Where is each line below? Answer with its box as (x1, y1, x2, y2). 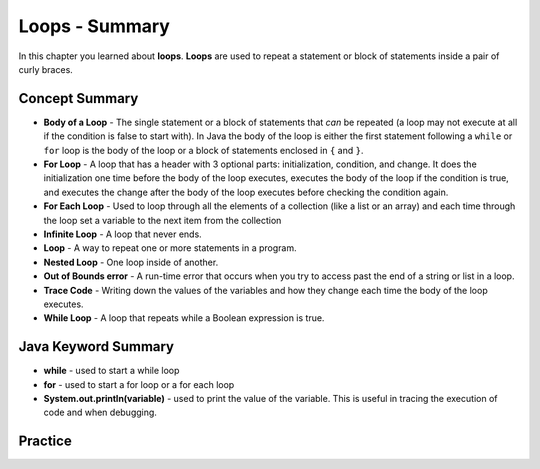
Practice (18, 433, 72, 450)
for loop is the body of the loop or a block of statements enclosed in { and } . (43, 144, 364, 156)
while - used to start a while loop (43, 365, 180, 377)
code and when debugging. (43, 406, 157, 419)
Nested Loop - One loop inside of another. (43, 256, 219, 268)
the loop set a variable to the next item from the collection (43, 214, 282, 226)
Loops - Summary (18, 15, 170, 37)
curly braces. (18, 63, 74, 75)
